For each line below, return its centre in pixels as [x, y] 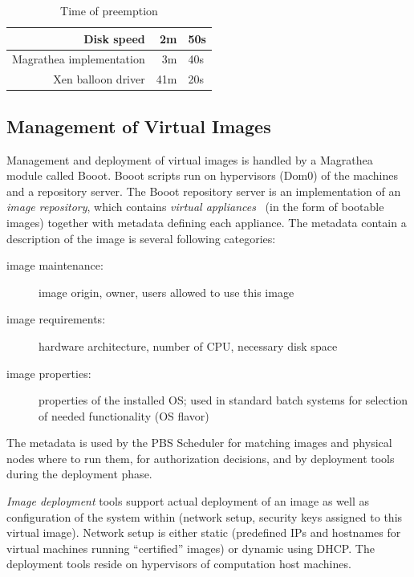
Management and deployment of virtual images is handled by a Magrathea [190, 159]
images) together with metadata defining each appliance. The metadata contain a [207, 222]
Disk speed [114, 38]
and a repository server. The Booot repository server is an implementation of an [204, 191]
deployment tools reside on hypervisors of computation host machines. [179, 564]
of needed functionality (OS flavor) [124, 415]
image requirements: [56, 319]
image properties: [49, 373]
